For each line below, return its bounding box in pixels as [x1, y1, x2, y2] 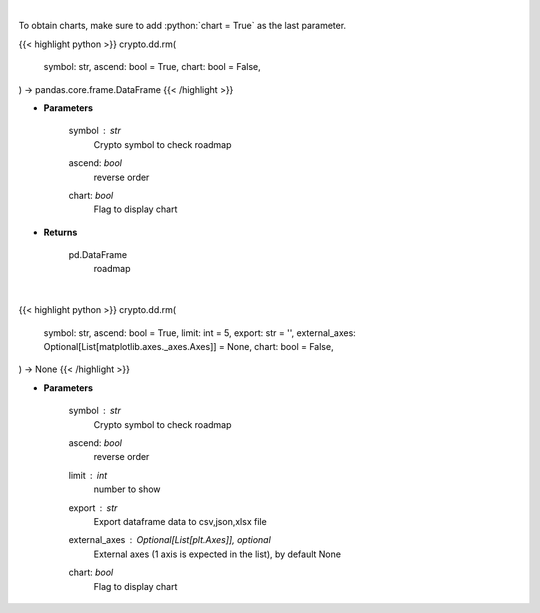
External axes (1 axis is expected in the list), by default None [93, 548, 342, 560]
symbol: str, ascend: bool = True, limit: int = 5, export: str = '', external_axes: [43, 326, 357, 339]
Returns [43, 226, 78, 238]
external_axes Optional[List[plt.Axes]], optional [68, 534, 272, 546]
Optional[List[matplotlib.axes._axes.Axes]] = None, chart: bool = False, [43, 341, 334, 353]
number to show [93, 483, 161, 495]
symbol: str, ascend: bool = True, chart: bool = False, [43, 61, 262, 73]
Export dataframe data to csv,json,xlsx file [93, 515, 267, 527]
